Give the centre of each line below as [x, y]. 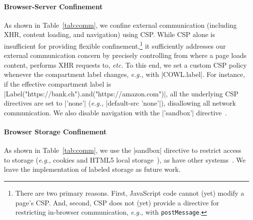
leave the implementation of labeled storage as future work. [92, 169]
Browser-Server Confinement [53, 6]
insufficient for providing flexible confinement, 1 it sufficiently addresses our [115, 45]
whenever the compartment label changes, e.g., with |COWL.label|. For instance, [125, 74]
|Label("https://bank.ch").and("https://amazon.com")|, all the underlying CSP [121, 93]
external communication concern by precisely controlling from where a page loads [125, 55]
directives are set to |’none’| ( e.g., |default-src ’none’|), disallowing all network [120, 103]
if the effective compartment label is [58, 84]
